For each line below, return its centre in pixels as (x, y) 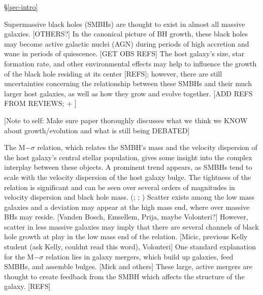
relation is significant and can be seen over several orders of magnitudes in (120, 187)
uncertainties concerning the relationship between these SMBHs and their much (128, 83)
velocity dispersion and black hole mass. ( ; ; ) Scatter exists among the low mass (129, 197)
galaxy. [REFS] (27, 286)
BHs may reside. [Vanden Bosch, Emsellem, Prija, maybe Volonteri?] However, (126, 217)
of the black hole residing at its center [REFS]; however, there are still (113, 73)
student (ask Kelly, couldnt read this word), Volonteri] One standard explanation (130, 247)
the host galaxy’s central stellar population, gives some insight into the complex (128, 157)
